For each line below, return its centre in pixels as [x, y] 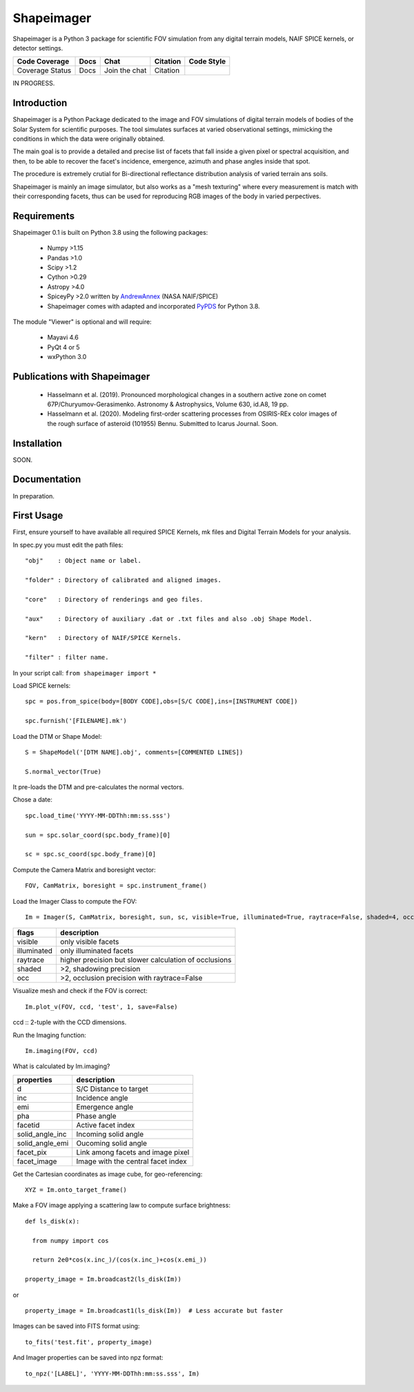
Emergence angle [105, 1107]
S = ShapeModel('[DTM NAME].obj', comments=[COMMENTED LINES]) [134, 752]
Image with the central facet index [131, 1161]
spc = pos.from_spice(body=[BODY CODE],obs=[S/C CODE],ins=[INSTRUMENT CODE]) [161, 702]
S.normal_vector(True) [63, 771]
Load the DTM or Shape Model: [57, 736]
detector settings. [38, 48]
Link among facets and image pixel [133, 1152]
